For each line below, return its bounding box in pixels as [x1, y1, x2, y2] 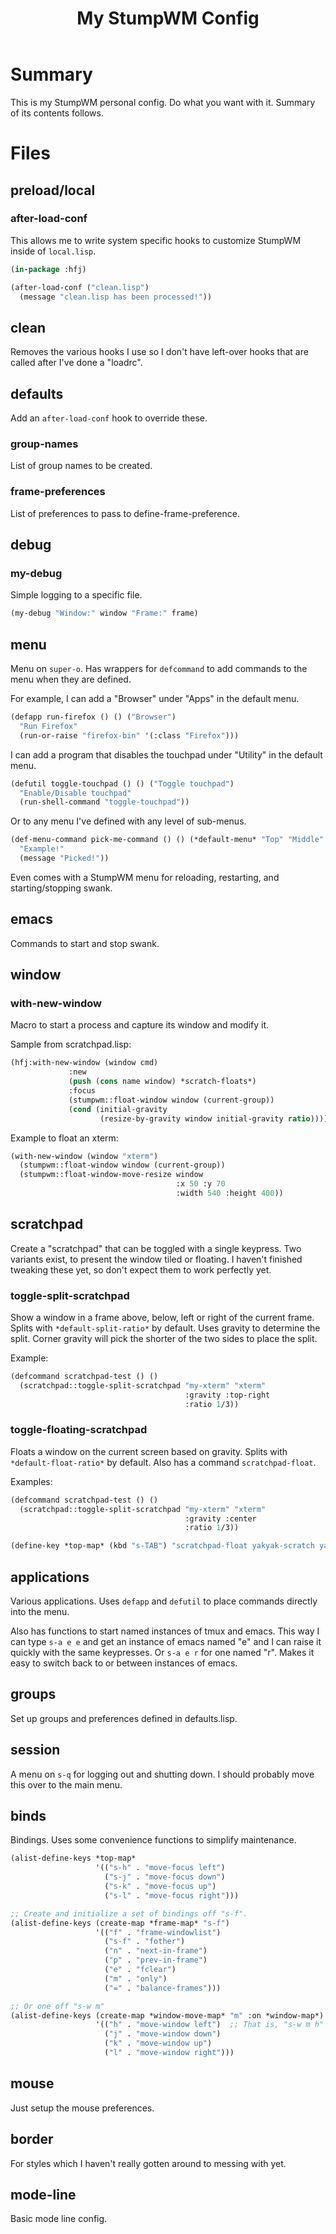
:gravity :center [184, 1513, 257, 1524]
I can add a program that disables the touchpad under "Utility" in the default [10, 748, 323, 761]
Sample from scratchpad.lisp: [10, 1038, 132, 1051]
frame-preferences [10, 485, 106, 499]
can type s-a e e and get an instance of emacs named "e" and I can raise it [10, 1636, 322, 1647]
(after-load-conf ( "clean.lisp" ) [10, 282, 150, 292]
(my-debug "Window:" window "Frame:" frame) [10, 608, 199, 619]
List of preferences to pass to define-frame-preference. [10, 507, 240, 519]
